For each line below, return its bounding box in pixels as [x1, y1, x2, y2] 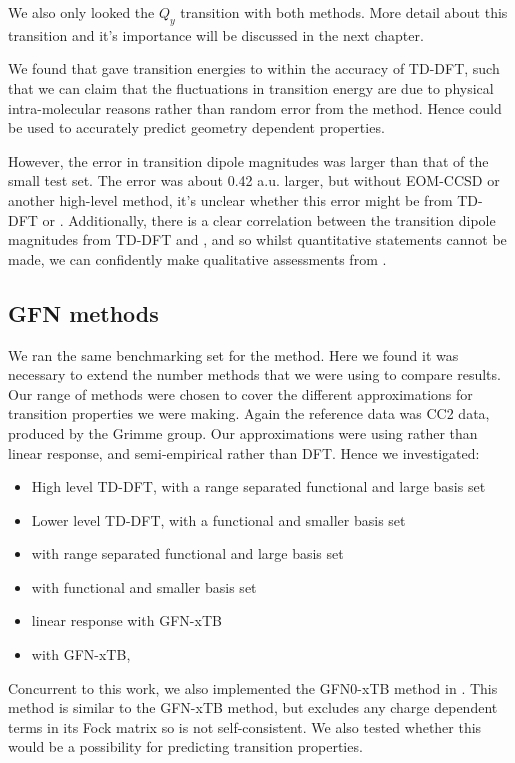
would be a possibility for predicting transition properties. [8, 736, 363, 757]
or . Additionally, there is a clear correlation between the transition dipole [42, 209, 496, 230]
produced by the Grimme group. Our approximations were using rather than [8, 422, 478, 443]
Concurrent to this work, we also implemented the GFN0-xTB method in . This [8, 677, 498, 698]
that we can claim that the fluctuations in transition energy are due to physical [8, 77, 494, 98]
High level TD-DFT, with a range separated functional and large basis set [31, 476, 486, 497]
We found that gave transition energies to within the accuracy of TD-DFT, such [8, 58, 500, 79]
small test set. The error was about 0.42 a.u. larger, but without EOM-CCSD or [8, 170, 500, 191]
